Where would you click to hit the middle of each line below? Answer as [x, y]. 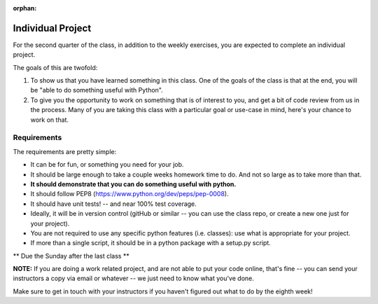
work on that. [50, 120]
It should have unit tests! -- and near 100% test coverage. [114, 204]
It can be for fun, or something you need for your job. [107, 165]
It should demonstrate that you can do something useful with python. [133, 184]
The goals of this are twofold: [55, 67]
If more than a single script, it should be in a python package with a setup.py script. [150, 243]
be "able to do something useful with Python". [97, 90]
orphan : [25, 8]
